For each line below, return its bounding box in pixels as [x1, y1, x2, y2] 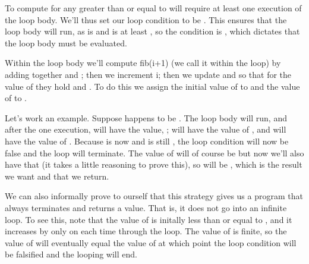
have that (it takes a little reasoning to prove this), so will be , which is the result [5, 158, 302, 171]
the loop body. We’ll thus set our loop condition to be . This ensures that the [5, 13, 287, 26]
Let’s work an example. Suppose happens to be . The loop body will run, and [5, 111, 287, 124]
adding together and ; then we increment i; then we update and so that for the [5, 68, 292, 80]
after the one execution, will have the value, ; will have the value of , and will [5, 123, 286, 136]
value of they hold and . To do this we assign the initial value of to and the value [5, 80, 300, 92]
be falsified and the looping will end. [5, 248, 137, 260]
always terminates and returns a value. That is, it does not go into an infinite [5, 201, 287, 213]
